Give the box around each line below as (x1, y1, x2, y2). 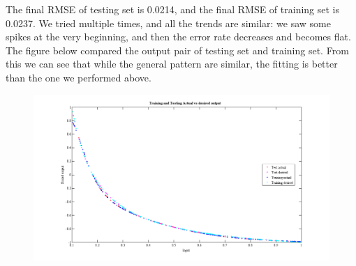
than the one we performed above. (6, 70, 151, 84)
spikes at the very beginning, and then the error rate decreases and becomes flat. (6, 29, 351, 44)
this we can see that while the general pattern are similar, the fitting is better (6, 56, 338, 71)
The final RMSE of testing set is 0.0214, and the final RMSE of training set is (6, 2, 340, 16)
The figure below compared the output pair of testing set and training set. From (6, 42, 349, 57)
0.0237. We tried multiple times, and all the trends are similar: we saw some (6, 15, 331, 30)
